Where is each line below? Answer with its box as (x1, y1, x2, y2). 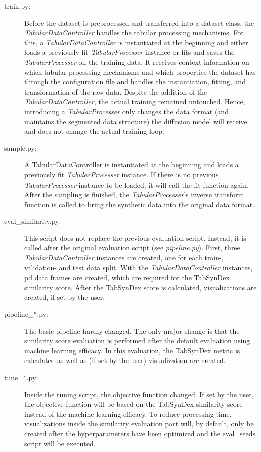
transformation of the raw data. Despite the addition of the (24, 86, 207, 97)
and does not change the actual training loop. (24, 126, 164, 136)
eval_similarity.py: (4, 216, 61, 226)
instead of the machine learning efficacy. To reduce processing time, (24, 408, 232, 419)
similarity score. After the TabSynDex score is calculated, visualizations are (24, 282, 257, 292)
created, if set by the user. (24, 292, 105, 302)
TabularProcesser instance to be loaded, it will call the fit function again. (24, 179, 249, 190)
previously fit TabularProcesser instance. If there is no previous (24, 169, 219, 179)
